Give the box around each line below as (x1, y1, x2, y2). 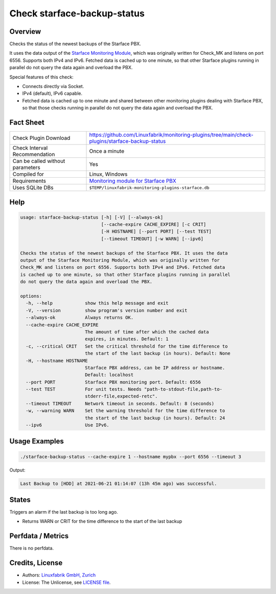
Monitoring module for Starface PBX (89, 177, 176, 184)
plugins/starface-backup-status (89, 138, 166, 145)
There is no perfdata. (9, 545, 54, 551)
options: (20, 293, 42, 299)
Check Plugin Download (12, 135, 71, 142)
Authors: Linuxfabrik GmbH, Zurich (22, 572, 96, 578)
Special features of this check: (9, 74, 74, 80)
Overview (9, 27, 41, 36)
